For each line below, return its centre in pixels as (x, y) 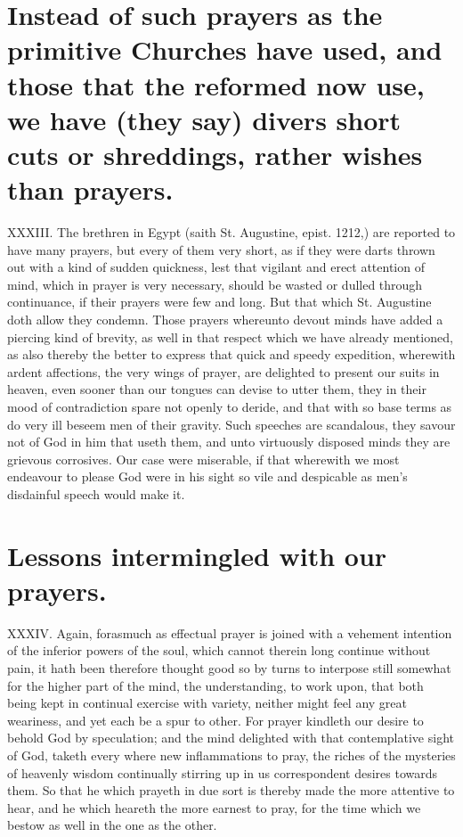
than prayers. (90, 189)
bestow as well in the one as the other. (112, 825)
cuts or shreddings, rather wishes (215, 154)
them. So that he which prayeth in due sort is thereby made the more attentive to (231, 790)
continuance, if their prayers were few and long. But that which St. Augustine (219, 302)
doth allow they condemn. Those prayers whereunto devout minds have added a (225, 320)
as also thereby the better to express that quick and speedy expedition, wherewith (231, 354)
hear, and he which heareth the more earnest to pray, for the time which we (214, 807)
